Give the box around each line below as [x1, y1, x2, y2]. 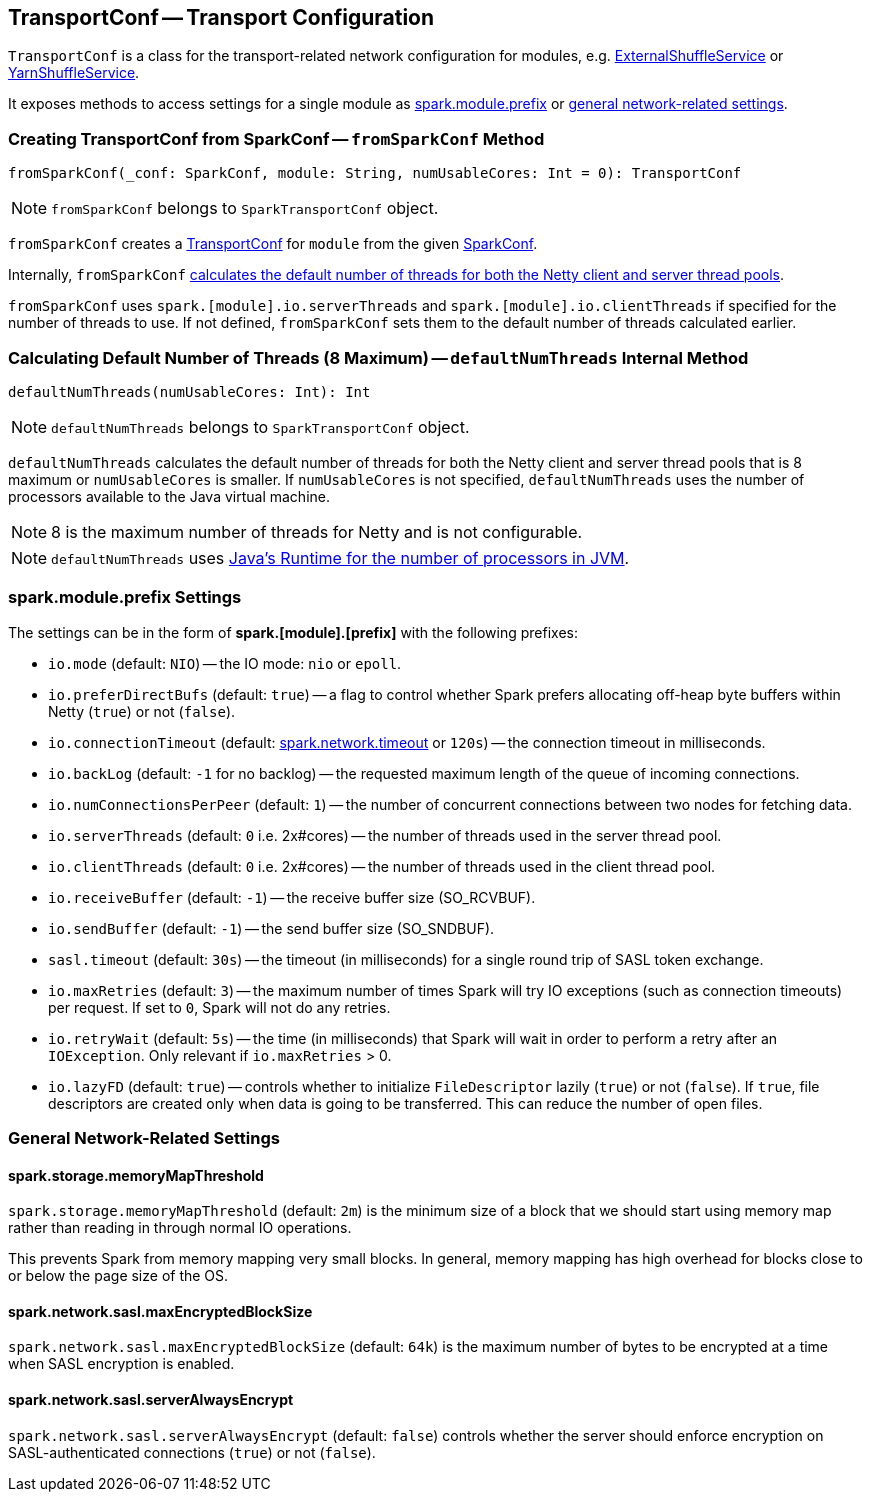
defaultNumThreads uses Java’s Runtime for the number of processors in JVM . [51, 547, 630, 568]
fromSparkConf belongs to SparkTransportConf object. [51, 198, 439, 219]
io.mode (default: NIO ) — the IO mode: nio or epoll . [48, 654, 402, 672]
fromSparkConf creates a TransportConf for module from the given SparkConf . [8, 235, 538, 253]
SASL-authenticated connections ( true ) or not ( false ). [8, 1443, 376, 1461]
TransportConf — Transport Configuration [8, 5, 435, 30]
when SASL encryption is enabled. [8, 1355, 235, 1373]
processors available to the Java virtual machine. [8, 487, 330, 505]
